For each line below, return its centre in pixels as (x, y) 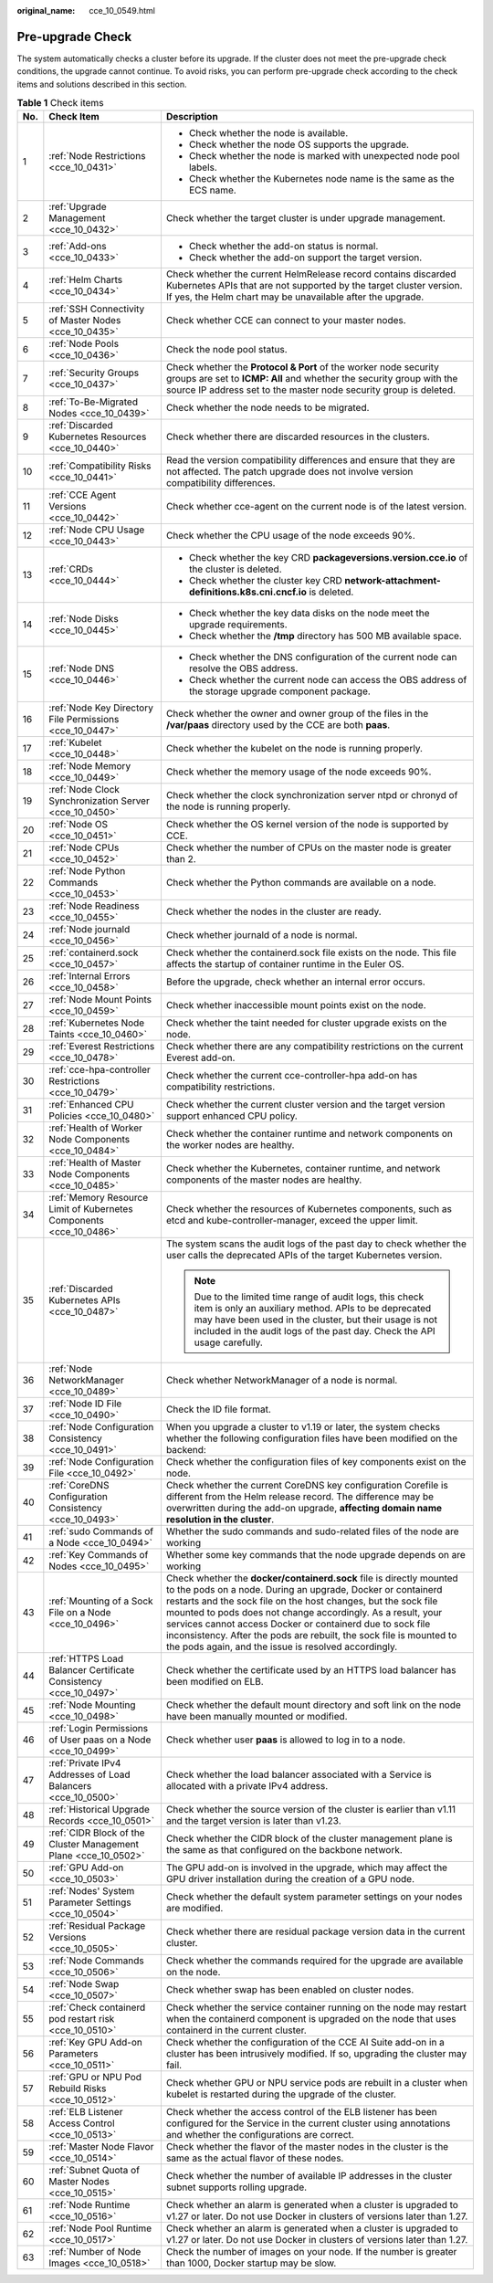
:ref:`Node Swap (84, 1984)
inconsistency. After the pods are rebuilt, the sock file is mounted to (311, 1636)
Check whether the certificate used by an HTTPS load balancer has (311, 1670)
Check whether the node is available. (268, 133)
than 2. (181, 859)
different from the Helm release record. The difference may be (299, 1497)
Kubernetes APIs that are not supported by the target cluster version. (314, 286)
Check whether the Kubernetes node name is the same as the (321, 179)
